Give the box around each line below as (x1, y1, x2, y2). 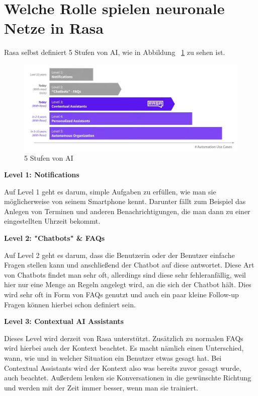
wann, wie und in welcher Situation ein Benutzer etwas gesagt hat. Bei (4, 353, 222, 363)
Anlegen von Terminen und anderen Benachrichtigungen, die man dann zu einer (4, 206, 250, 216)
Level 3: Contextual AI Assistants (4, 316, 124, 326)
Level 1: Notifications (4, 169, 79, 180)
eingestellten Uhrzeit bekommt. (4, 216, 101, 226)
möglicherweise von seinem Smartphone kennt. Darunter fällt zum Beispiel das (4, 196, 246, 207)
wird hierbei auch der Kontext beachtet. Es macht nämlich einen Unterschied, (4, 343, 244, 353)
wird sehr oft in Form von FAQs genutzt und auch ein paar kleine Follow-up (4, 289, 239, 300)
